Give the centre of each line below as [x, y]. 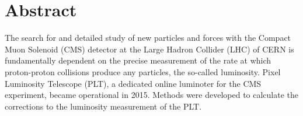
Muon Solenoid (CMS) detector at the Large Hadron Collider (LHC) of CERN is [149, 49]
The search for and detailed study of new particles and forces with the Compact [148, 38]
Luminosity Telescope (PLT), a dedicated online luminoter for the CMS [133, 83]
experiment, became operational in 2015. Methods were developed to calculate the [152, 95]
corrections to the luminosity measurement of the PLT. [103, 106]
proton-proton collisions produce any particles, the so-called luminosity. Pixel [143, 71]
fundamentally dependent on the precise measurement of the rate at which [138, 60]
